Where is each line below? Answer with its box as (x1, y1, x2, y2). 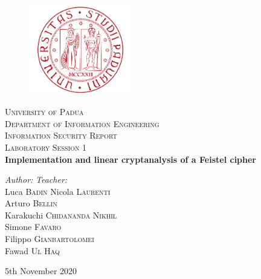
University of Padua (5, 105, 84, 118)
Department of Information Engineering (5, 117, 159, 130)
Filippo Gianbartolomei (5, 232, 94, 245)
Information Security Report (5, 129, 117, 142)
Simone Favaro (5, 220, 62, 233)
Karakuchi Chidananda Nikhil (5, 208, 117, 221)
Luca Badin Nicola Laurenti (5, 185, 111, 197)
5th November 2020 (5, 264, 77, 277)
